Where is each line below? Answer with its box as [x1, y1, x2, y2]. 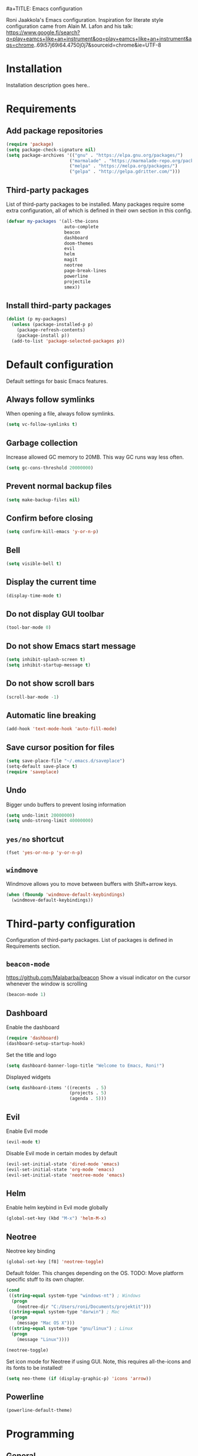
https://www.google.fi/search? [6, 29, 81, 36]
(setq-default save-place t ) [6, 763, 78, 769]
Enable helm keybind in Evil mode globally [6, 1204, 108, 1211]
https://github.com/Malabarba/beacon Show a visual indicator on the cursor [6, 974, 191, 981]
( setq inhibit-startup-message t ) [6, 662, 91, 668]
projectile [64, 278, 91, 285]
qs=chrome [6, 41, 34, 48]
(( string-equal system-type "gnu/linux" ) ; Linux [8, 1326, 133, 1332]
